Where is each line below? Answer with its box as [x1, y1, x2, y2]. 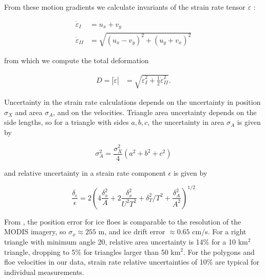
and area [15, 106, 43, 117]
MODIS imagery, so [4, 226, 66, 237]
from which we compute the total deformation [4, 54, 149, 65]
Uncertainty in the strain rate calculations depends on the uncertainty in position [4, 97, 261, 107]
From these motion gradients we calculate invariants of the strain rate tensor [4, 2, 245, 12]
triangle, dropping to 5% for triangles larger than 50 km [4, 246, 181, 257]
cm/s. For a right [192, 226, 247, 237]
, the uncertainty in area [147, 117, 224, 127]
